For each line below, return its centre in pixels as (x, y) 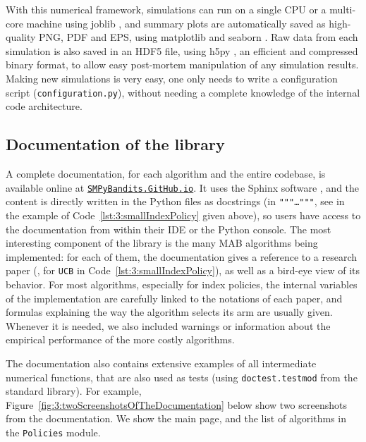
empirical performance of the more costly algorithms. (120, 339)
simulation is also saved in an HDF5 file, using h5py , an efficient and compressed (182, 50)
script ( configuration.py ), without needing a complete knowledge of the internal (183, 92)
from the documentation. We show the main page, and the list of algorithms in (176, 418)
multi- (343, 9)
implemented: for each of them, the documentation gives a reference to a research (182, 256)
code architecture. (44, 106)
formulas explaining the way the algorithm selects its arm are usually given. (169, 312)
